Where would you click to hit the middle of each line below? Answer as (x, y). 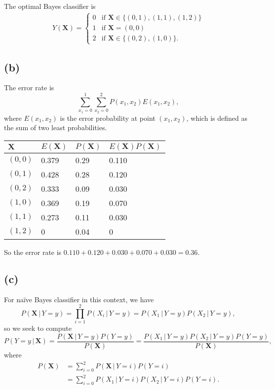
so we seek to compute (38, 328)
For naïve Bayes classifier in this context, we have (79, 299)
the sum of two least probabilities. (56, 127)
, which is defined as (217, 118)
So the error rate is (33, 252)
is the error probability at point (108, 118)
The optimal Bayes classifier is (50, 6)
